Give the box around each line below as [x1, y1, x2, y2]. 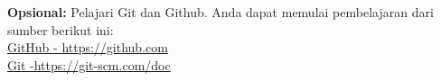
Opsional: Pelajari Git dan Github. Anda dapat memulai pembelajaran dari [7, 3, 434, 21]
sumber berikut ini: [7, 20, 114, 39]
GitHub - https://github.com [7, 38, 168, 57]
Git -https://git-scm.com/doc [7, 55, 171, 74]
